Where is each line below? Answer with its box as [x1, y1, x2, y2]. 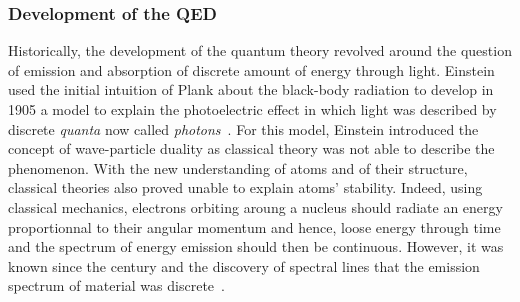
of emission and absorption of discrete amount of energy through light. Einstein [8, 59, 495, 80]
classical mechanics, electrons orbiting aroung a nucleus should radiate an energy [8, 196, 503, 217]
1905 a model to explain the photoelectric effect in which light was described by [8, 99, 497, 119]
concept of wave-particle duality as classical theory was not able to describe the [8, 138, 495, 159]
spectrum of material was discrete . [8, 275, 225, 296]
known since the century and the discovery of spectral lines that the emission [8, 255, 480, 276]
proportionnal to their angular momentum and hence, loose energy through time [8, 216, 501, 237]
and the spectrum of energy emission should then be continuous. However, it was [8, 236, 504, 257]
